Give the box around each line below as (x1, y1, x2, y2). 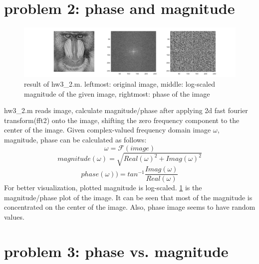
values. (4, 212, 24, 222)
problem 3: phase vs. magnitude (4, 241, 229, 261)
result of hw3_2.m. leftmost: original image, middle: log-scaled (24, 79, 215, 89)
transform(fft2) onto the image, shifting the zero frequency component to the (4, 115, 240, 125)
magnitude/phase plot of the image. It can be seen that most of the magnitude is (4, 192, 253, 202)
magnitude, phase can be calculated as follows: (4, 134, 147, 145)
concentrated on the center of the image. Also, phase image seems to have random (4, 202, 256, 212)
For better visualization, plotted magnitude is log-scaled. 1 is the (4, 182, 202, 193)
